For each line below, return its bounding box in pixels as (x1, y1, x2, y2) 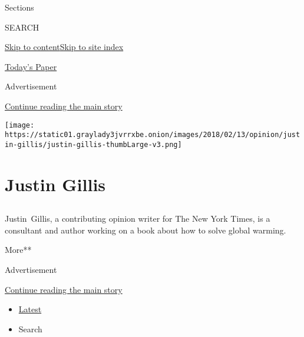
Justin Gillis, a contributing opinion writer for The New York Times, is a (5, 212, 270, 225)
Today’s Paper (5, 60, 57, 72)
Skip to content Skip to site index (5, 41, 124, 53)
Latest (18, 303, 42, 315)
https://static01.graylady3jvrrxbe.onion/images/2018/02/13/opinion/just (5, 131, 300, 139)
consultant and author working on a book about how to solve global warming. (5, 223, 286, 236)
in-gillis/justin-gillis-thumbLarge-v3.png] (5, 140, 182, 149)
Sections (5, 1, 34, 13)
